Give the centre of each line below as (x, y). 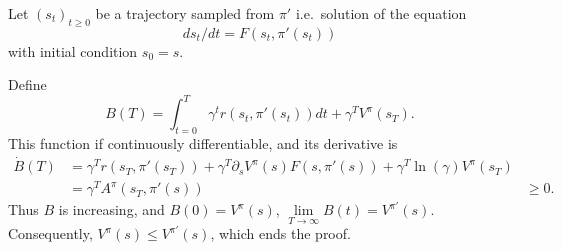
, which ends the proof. (280, 233)
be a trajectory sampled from (185, 13)
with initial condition (73, 50)
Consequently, (50, 233)
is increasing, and (111, 209)
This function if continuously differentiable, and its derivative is (203, 143)
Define (27, 84)
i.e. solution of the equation (381, 13)
